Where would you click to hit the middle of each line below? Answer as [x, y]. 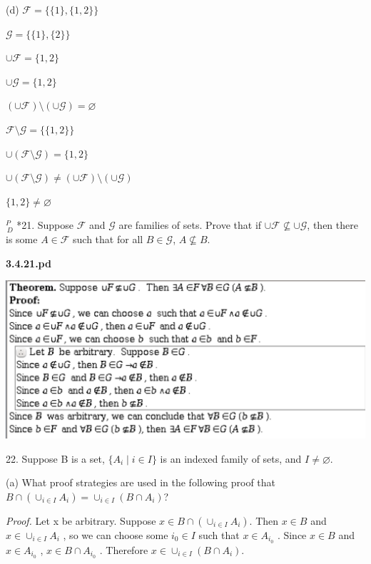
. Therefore [124, 549]
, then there [332, 225]
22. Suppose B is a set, [55, 458]
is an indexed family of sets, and [231, 458]
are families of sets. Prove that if [190, 225]
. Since [292, 534]
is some [22, 239]
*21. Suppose [45, 225]
